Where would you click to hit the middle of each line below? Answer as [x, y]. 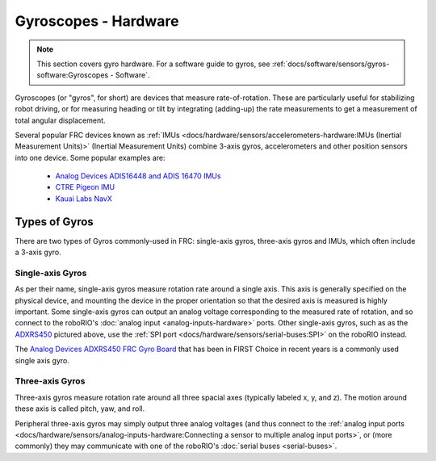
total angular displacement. [60, 120]
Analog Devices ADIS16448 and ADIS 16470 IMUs [138, 176]
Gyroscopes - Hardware [97, 21]
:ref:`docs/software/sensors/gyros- [331, 64]
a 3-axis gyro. [38, 252]
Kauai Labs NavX [84, 199]
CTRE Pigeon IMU [85, 187]
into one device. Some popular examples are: [90, 157]
